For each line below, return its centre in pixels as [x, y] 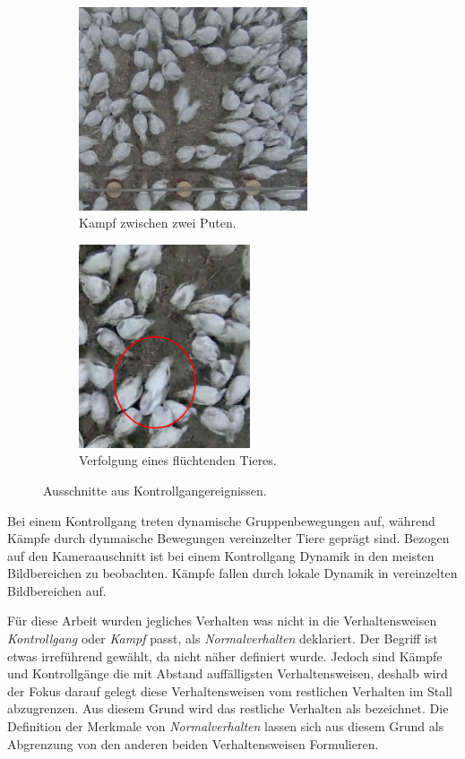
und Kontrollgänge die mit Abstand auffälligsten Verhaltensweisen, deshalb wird [228, 673]
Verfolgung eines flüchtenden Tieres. [178, 460]
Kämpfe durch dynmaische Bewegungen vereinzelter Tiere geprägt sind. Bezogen [228, 538]
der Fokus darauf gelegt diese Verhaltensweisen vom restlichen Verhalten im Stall [230, 690]
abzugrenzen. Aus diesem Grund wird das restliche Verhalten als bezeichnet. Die [228, 708]
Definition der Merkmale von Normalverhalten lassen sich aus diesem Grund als [226, 726]
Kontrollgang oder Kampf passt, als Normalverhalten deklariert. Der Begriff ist [223, 638]
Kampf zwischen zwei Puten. [158, 223]
